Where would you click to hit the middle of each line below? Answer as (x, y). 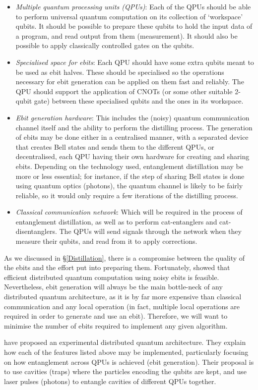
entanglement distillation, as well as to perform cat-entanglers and (116, 221)
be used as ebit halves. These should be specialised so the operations (120, 72)
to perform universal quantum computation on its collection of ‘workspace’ (129, 16)
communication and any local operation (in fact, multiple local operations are (122, 306)
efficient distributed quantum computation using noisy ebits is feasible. (112, 277)
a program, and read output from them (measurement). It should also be (127, 35)
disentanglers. (36, 231)
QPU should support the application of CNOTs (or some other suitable (124, 91)
